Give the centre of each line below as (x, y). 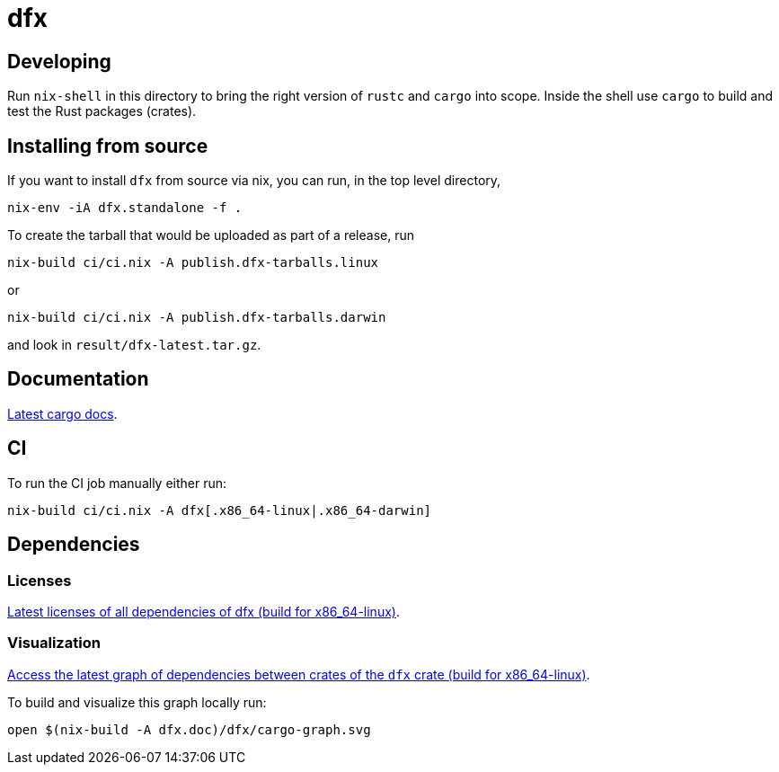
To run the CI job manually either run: (117, 483)
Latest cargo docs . (62, 413)
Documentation (78, 379)
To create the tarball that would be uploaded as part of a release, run (211, 235)
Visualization (54, 643)
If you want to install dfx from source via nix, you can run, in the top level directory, (254, 181)
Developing (59, 61)
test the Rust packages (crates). (102, 111)
